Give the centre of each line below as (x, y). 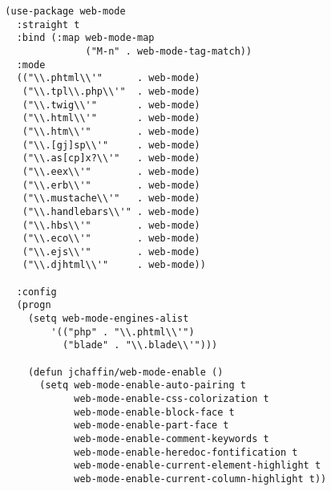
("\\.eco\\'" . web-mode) (111, 239)
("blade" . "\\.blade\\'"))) (140, 345)
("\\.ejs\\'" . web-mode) (111, 252)
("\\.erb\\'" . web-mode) (111, 185)
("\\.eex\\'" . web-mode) (111, 171)
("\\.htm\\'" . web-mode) (111, 131)
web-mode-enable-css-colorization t (172, 399)
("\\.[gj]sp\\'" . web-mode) (111, 145)
